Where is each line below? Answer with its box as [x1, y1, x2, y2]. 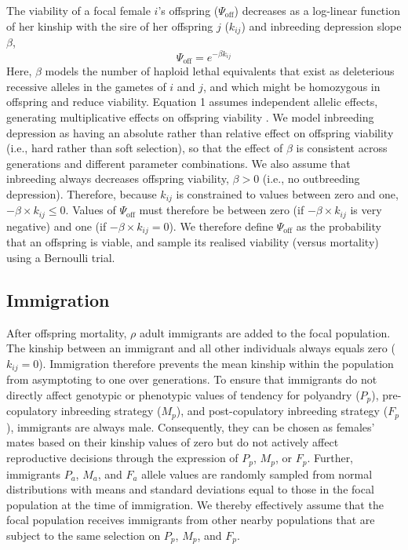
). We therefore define [169, 217, 274, 234]
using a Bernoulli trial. [6, 249, 115, 265]
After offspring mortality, [6, 324, 127, 341]
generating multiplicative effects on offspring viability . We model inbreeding [6, 109, 374, 126]
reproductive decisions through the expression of [6, 450, 239, 466]
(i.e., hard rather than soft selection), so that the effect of [6, 140, 283, 156]
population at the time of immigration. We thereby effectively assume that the [6, 496, 384, 512]
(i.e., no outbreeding [262, 170, 360, 187]
